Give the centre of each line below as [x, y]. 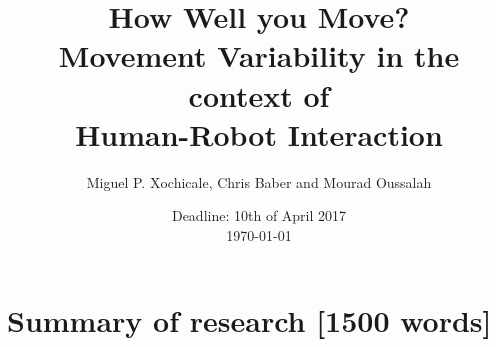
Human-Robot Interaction [259, 133]
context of [259, 94]
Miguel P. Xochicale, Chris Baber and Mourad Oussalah [259, 181]
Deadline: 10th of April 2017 [259, 215]
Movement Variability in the [259, 55]
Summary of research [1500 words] [249, 320]
